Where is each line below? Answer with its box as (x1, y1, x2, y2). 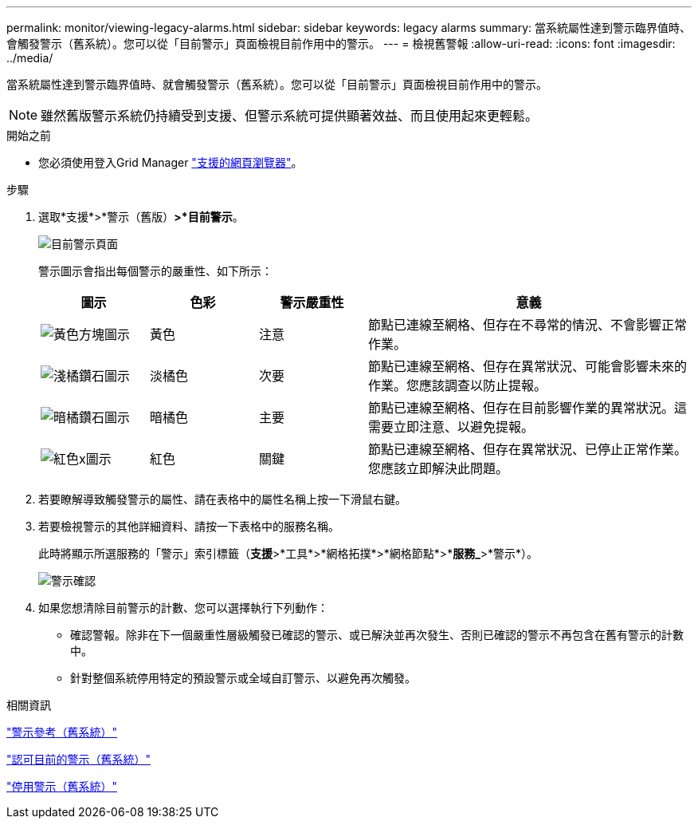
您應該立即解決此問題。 (367, 460, 508, 476)
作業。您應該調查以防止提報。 (367, 377, 547, 393)
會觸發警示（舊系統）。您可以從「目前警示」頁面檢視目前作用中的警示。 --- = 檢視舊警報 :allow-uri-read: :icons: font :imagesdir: (6, 37, 676, 50)
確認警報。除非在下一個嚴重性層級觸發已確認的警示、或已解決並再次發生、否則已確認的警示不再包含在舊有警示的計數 (70, 628, 684, 641)
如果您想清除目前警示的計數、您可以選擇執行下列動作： (38, 601, 328, 614)
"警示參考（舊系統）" (6, 725, 118, 739)
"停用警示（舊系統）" (6, 780, 118, 793)
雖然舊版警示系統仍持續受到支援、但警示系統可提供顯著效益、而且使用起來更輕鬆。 (41, 108, 539, 124)
